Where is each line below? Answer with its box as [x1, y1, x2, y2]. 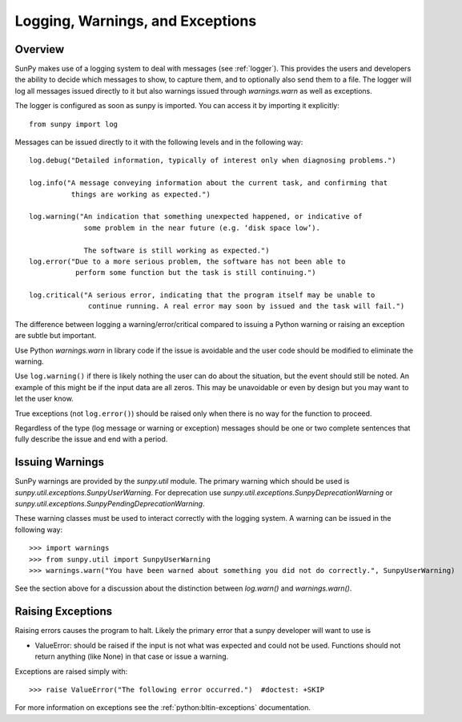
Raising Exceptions [14, 605, 113, 619]
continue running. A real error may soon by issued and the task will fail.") [88, 301, 405, 311]
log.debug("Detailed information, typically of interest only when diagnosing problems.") [29, 156, 396, 165]
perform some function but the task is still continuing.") [74, 268, 316, 277]
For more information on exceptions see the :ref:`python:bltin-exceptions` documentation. [14, 703, 311, 712]
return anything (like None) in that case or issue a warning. [34, 651, 229, 661]
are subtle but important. [14, 331, 97, 341]
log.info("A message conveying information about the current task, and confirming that [29, 179, 388, 188]
